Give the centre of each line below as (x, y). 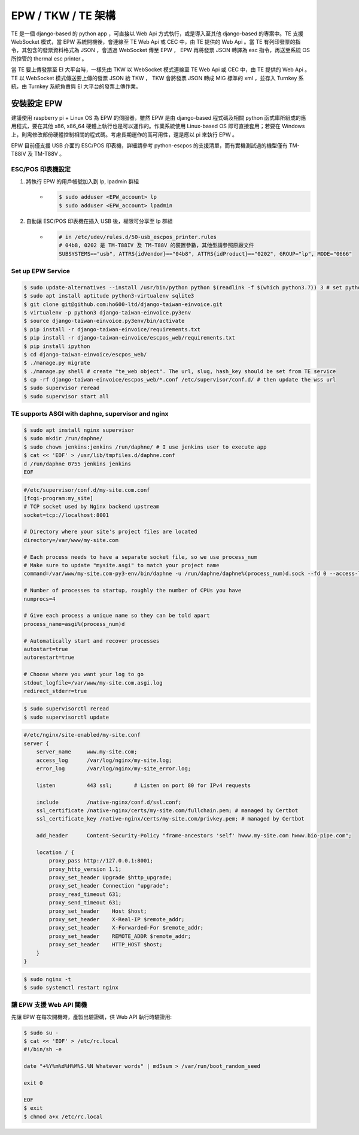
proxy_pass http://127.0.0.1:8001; (101, 861)
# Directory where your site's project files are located (110, 532)
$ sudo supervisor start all (66, 396)
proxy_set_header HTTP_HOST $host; (106, 945)
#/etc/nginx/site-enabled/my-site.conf (82, 735)
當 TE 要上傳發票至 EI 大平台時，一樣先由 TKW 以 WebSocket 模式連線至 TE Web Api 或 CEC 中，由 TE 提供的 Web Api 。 (161, 69)
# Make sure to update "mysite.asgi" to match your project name (121, 565)
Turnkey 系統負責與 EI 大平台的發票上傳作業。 (85, 86)
